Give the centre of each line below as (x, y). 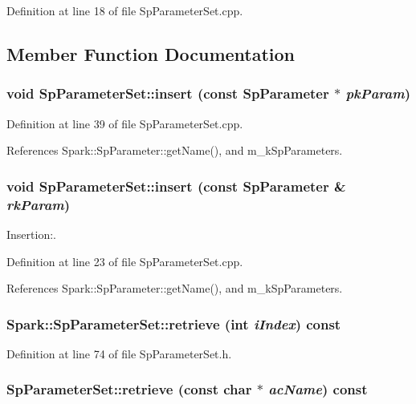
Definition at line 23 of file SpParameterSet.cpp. (125, 261)
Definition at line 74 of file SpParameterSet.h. (119, 353)
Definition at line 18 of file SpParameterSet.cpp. (125, 10)
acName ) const (318, 389)
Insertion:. (31, 234)
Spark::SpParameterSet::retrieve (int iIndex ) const (174, 323)
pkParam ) (378, 93)
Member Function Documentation (151, 53)
